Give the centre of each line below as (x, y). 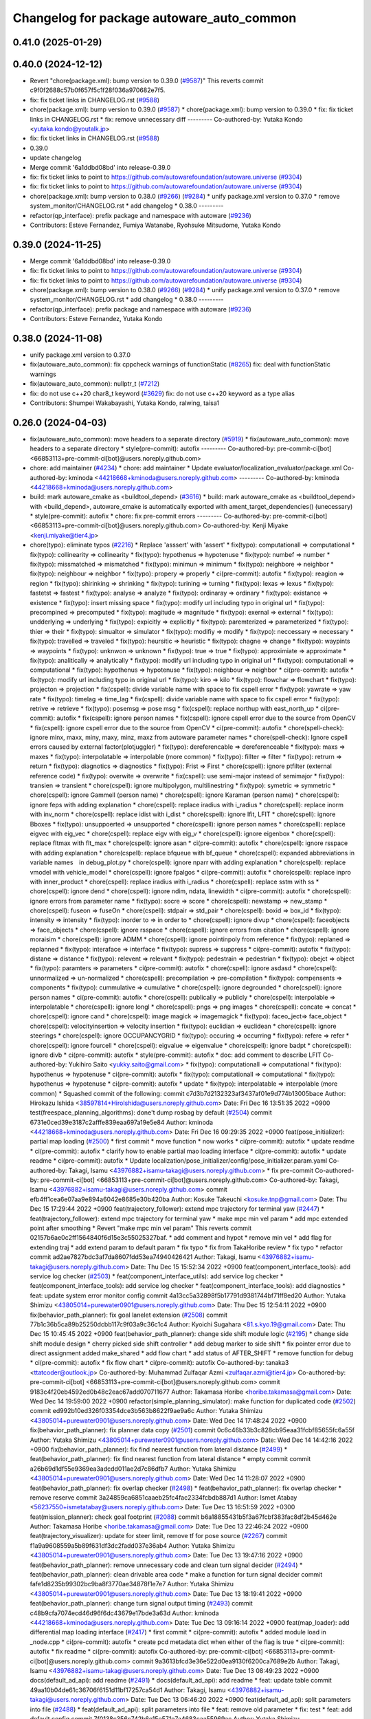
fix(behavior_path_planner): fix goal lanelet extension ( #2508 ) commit (129, 1315)
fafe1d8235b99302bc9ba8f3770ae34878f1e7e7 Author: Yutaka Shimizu (132, 1584)
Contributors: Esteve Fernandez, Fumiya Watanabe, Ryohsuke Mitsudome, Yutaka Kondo (155, 225)
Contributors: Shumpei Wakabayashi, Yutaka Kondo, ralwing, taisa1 (125, 403)
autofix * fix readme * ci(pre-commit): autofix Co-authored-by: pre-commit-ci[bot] (147, 1652)
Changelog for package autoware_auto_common (155, 18)
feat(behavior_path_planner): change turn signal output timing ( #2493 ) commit (142, 1603)
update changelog (56, 157)
